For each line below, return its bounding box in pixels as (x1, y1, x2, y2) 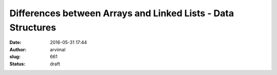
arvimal (50, 46, 66, 53)
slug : (9, 54, 21, 60)
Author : (9, 46, 27, 53)
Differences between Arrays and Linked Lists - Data (9, 8, 234, 19)
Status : (9, 61, 26, 67)
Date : (9, 40, 22, 46)
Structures (9, 22, 56, 33)
